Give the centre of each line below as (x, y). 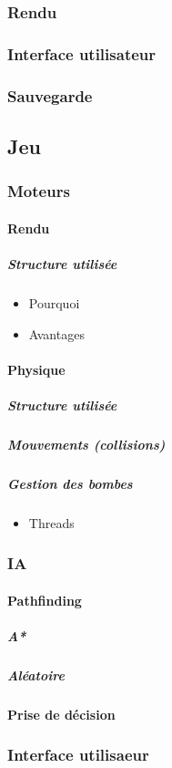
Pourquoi (54, 302)
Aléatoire (36, 675)
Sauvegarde (50, 95)
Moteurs (39, 191)
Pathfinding (45, 600)
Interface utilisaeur (78, 755)
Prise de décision (61, 714)
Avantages (56, 333)
